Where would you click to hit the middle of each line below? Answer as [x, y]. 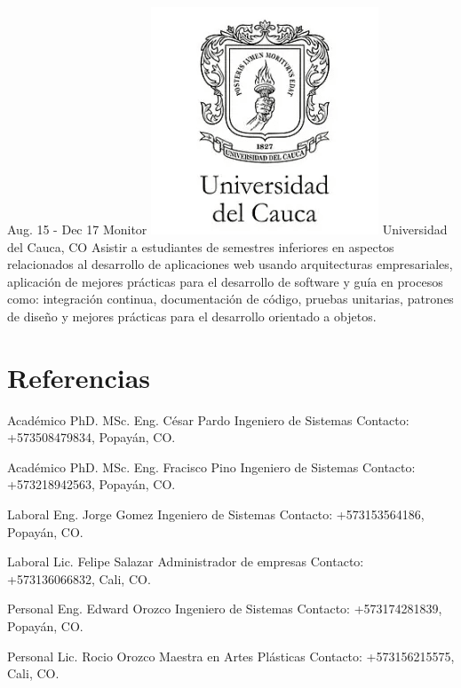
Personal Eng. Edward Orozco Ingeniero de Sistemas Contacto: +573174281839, [225, 609]
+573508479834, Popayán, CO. [91, 437]
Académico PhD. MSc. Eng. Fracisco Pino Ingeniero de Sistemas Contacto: [211, 467]
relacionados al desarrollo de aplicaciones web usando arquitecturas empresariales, [230, 264]
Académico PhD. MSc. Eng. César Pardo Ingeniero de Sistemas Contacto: [208, 419]
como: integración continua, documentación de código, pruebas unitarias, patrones [230, 299]
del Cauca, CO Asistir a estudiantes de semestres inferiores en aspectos [201, 246]
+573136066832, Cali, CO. [79, 578]
